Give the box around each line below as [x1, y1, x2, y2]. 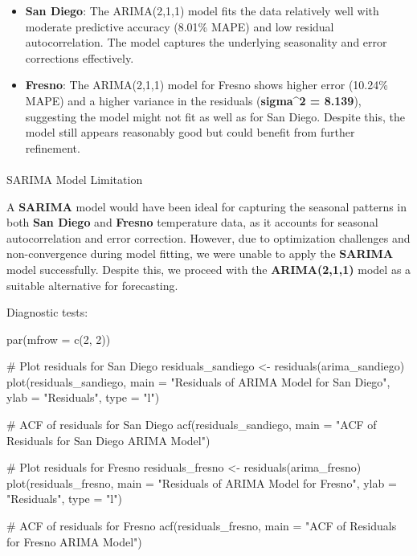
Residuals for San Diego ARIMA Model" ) [6, 431, 211, 448]
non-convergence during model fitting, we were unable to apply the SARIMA [6, 245, 394, 262]
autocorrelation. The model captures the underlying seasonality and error [25, 34, 387, 51]
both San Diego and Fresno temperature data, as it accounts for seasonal [6, 214, 378, 231]
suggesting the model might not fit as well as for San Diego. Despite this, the [25, 108, 405, 125]
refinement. [25, 139, 80, 156]
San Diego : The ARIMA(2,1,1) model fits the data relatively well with [25, 2, 379, 18]
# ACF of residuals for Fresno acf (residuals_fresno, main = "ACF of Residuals [6, 517, 397, 534]
